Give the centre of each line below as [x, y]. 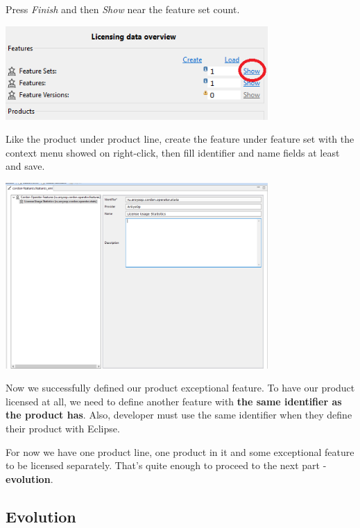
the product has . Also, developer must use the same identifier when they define [179, 415]
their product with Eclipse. [63, 428]
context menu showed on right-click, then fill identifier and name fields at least [173, 152]
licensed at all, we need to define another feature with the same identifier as [174, 401]
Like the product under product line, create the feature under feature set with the [180, 139]
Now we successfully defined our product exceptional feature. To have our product [180, 388]
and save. [25, 166]
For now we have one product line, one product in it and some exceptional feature [180, 451]
